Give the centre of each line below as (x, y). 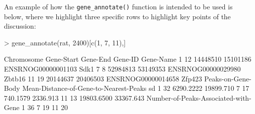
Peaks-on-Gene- (228, 78)
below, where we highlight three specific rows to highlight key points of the (117, 16)
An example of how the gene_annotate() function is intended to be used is (118, 6)
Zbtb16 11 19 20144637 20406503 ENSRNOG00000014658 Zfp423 (103, 78)
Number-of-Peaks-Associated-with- (199, 97)
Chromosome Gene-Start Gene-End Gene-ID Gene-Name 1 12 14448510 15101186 (128, 59)
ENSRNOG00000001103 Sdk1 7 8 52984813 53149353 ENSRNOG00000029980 (122, 69)
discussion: (20, 26)
